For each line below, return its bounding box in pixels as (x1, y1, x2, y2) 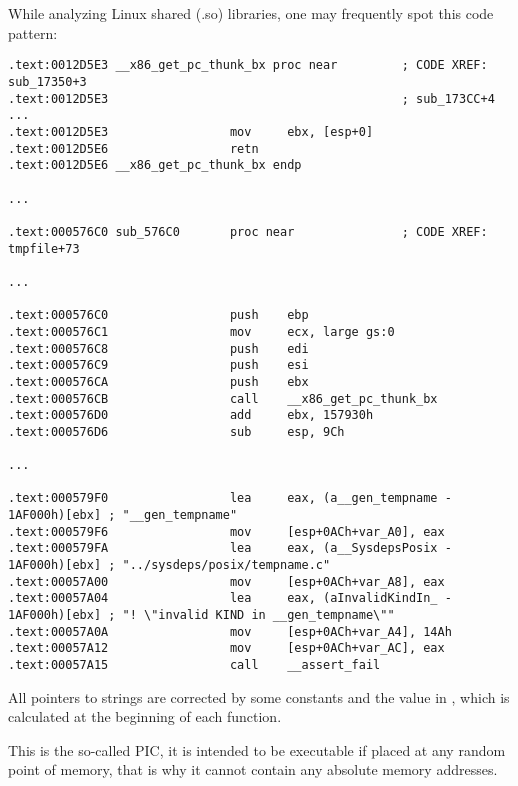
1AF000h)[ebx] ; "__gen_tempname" (8, 508, 238, 523)
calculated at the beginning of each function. (8, 706, 282, 727)
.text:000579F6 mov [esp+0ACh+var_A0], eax (8, 524, 445, 539)
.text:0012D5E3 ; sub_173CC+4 (8, 91, 495, 106)
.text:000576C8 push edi (8, 341, 309, 356)
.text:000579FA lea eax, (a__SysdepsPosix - (8, 541, 452, 556)
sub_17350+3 (8, 75, 87, 90)
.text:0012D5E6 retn (8, 141, 259, 156)
